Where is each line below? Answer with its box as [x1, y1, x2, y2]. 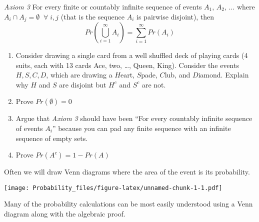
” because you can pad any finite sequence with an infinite [52, 123, 231, 133]
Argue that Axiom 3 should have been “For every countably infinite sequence [15, 113, 252, 123]
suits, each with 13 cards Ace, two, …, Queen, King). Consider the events [15, 59, 239, 70]
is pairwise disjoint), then [136, 11, 214, 21]
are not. [141, 79, 166, 89]
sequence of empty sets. [15, 132, 88, 143]
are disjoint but [59, 79, 106, 89]
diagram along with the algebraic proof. [4, 208, 125, 219]
